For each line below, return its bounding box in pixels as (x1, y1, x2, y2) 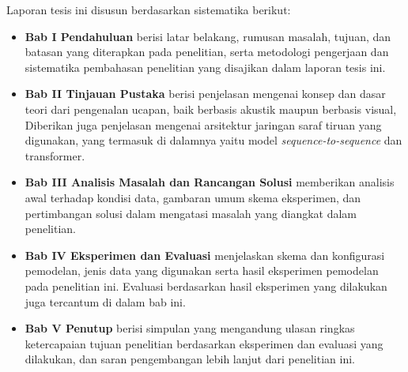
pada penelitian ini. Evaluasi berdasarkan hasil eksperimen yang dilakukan (25, 277, 387, 294)
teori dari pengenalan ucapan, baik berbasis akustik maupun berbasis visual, (25, 100, 397, 117)
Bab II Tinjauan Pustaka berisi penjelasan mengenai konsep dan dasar (25, 85, 386, 102)
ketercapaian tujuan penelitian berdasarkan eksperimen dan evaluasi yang (25, 335, 383, 351)
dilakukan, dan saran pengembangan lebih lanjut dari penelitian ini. (25, 351, 355, 367)
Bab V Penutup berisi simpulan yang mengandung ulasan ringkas (25, 320, 355, 336)
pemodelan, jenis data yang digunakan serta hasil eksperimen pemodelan (25, 262, 379, 279)
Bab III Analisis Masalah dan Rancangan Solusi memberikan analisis (25, 174, 395, 190)
